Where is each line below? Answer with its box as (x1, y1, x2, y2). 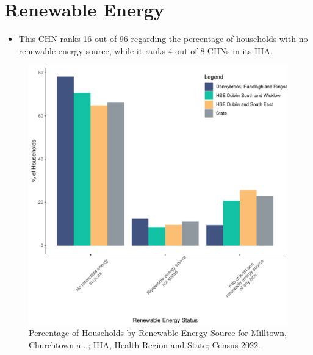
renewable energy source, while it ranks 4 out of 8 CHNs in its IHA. (18, 44, 273, 57)
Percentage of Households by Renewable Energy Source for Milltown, (29, 326, 287, 339)
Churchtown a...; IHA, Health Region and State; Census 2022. (29, 338, 261, 351)
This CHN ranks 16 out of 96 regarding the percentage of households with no (18, 32, 308, 45)
